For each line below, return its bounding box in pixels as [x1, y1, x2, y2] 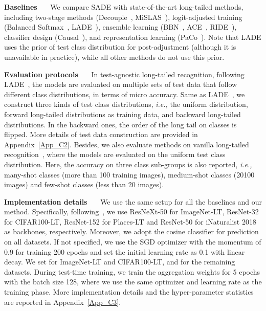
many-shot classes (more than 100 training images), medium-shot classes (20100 [4, 169, 255, 180]
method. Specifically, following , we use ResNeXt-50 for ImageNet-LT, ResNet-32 [4, 206, 259, 217]
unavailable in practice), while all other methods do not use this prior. [4, 51, 225, 62]
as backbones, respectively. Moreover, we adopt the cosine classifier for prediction [4, 226, 259, 237]
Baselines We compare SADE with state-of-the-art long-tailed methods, [4, 2, 243, 12]
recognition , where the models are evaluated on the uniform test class [4, 149, 226, 160]
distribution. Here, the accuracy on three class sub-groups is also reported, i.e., [4, 159, 252, 169]
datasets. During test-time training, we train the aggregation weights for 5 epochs [4, 266, 260, 277]
